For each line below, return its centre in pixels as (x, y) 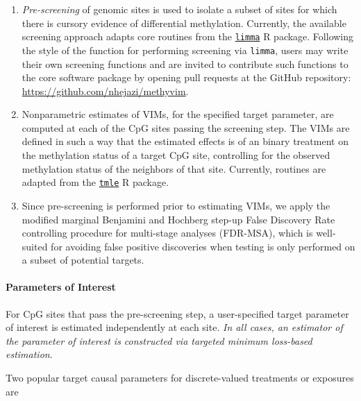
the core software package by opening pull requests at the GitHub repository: (186, 77)
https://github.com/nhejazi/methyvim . (105, 91)
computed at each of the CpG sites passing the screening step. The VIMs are (186, 127)
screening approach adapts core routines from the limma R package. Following (188, 36)
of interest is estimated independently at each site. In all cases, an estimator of (174, 327)
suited (35, 246)
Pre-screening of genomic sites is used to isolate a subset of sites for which (179, 9)
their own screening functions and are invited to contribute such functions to (185, 63)
